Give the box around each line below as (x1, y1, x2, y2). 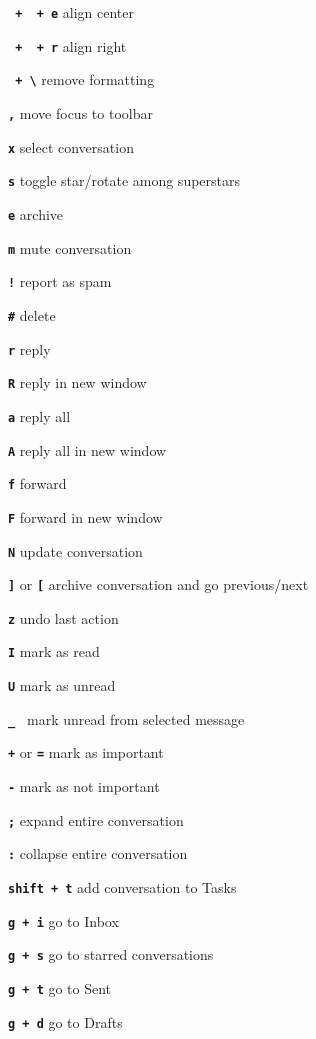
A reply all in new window (8, 439, 167, 460)
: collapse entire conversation (8, 843, 188, 864)
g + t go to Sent (8, 978, 112, 999)
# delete (8, 304, 56, 325)
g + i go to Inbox (8, 910, 119, 931)
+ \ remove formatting (15, 69, 155, 90)
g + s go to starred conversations (8, 944, 214, 965)
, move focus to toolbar (8, 102, 153, 123)
